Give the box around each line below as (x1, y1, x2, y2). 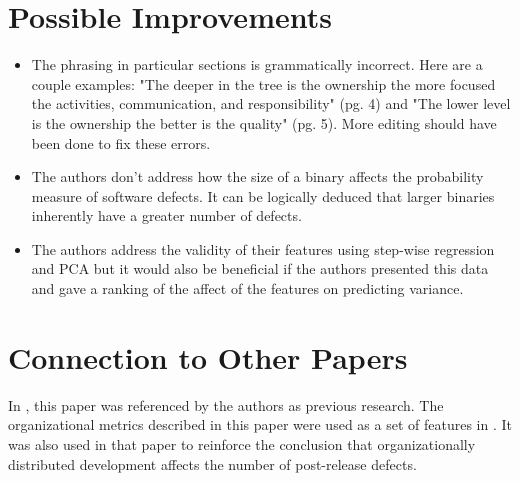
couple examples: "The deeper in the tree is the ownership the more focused (31, 73, 496, 94)
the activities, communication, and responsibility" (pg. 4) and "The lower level (31, 93, 511, 114)
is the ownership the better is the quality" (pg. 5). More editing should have (31, 112, 497, 133)
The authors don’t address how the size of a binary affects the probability (31, 166, 484, 187)
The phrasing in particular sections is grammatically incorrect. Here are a (31, 54, 483, 75)
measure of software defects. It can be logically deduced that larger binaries (31, 185, 495, 206)
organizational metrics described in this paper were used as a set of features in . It (8, 414, 512, 435)
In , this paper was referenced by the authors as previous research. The (8, 394, 444, 415)
